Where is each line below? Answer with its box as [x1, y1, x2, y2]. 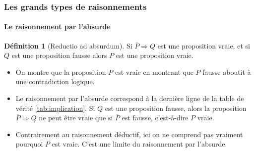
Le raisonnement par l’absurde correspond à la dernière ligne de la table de [15, 93, 244, 103]
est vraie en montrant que [115, 66, 193, 77]
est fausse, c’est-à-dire [122, 112, 189, 123]
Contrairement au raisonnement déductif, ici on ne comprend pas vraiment [15, 129, 243, 139]
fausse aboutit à [202, 66, 251, 77]
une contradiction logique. [15, 76, 95, 87]
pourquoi [15, 139, 43, 149]
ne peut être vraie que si [39, 112, 113, 123]
